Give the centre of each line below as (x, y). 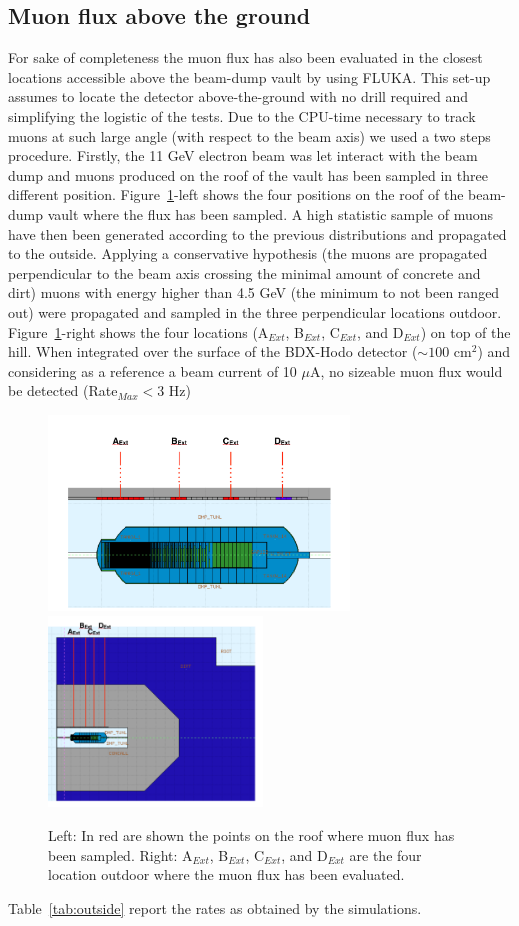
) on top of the (465, 331)
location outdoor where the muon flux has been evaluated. (226, 874)
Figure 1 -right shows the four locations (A (138, 331)
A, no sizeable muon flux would (406, 370)
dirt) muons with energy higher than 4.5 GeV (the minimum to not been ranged (254, 292)
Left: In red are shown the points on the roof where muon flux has (251, 834)
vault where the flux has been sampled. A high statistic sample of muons (270, 213)
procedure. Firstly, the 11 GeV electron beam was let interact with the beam (243, 155)
